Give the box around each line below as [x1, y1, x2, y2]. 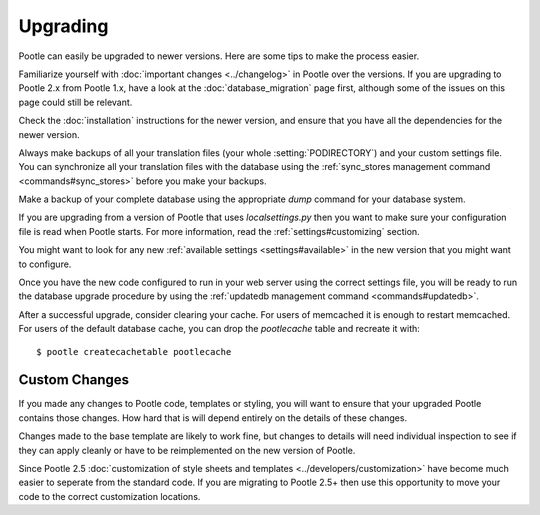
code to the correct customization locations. [18, 490, 201, 502]
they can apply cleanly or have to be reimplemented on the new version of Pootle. [18, 444, 356, 456]
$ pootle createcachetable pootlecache [36, 346, 232, 357]
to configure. [18, 258, 72, 270]
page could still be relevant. [18, 96, 133, 108]
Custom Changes [18, 371, 130, 389]
